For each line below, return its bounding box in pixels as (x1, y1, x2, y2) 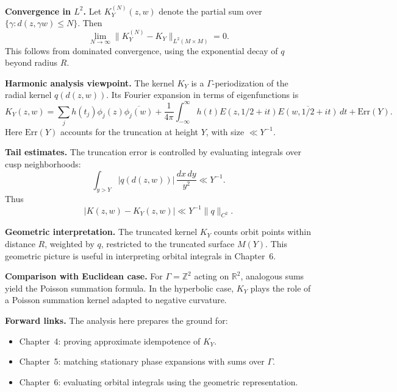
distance (5, 237, 35, 250)
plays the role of (250, 281, 311, 294)
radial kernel (5, 88, 52, 101)
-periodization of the (212, 76, 288, 89)
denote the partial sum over (159, 4, 262, 17)
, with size (206, 125, 245, 138)
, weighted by (45, 237, 95, 250)
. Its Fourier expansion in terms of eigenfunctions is (106, 88, 299, 101)
